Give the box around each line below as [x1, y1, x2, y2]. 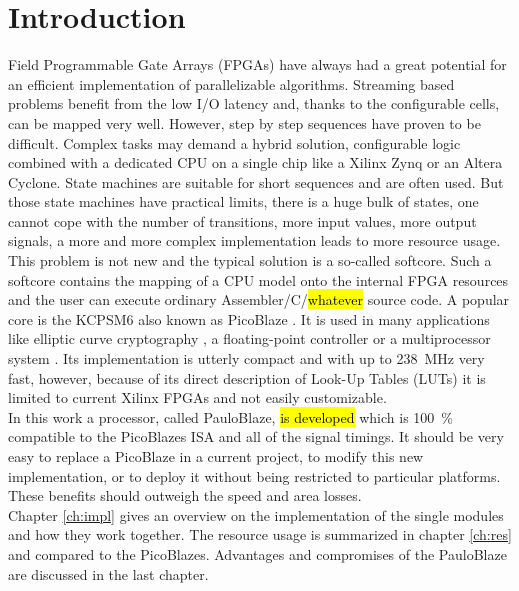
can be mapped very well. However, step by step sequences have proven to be [8, 112, 481, 133]
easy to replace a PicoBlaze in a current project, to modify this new [8, 446, 424, 466]
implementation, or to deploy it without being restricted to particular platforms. [8, 465, 501, 486]
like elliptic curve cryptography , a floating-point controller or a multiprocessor [8, 328, 491, 349]
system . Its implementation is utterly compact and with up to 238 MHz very [8, 348, 485, 369]
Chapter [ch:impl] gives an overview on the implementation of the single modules [8, 504, 504, 525]
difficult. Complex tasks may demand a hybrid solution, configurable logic [8, 132, 461, 153]
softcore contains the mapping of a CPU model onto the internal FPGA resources [8, 269, 509, 290]
